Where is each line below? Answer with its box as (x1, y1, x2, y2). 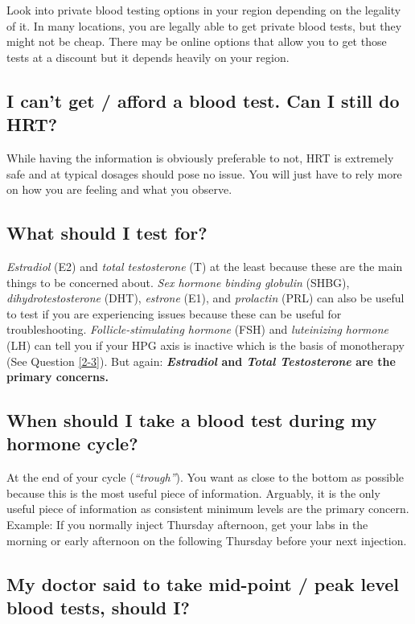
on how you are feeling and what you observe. (6, 181, 232, 198)
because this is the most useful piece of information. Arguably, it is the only (6, 484, 380, 501)
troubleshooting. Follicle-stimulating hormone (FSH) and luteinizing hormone (6, 321, 389, 338)
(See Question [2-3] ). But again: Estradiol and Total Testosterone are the (6, 352, 396, 369)
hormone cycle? (6, 431, 138, 456)
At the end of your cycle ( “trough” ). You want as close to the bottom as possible (6, 469, 404, 486)
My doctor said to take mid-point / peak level (6, 571, 400, 596)
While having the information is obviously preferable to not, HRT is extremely (6, 149, 394, 166)
